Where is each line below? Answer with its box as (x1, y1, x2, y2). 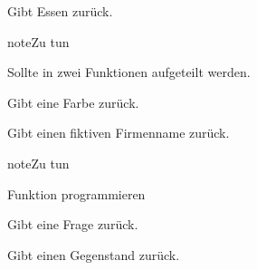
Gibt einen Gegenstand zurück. (7, 245, 180, 264)
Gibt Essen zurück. (7, 2, 113, 20)
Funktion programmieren (7, 184, 146, 203)
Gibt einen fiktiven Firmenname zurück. (7, 123, 230, 142)
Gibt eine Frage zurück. (7, 215, 138, 234)
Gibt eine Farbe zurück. (7, 92, 139, 111)
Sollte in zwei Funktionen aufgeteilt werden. (7, 63, 251, 82)
